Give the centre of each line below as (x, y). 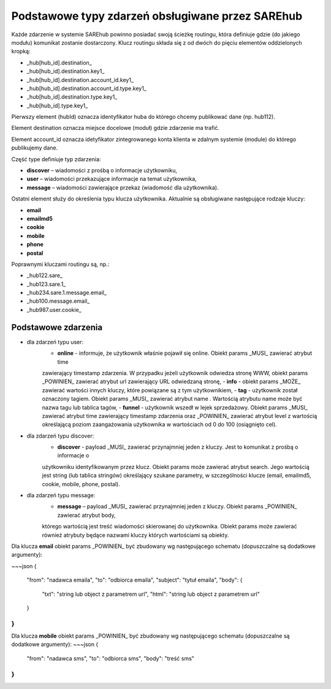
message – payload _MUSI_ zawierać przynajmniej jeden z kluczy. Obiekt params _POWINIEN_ (177, 506)
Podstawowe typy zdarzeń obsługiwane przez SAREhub (157, 16)
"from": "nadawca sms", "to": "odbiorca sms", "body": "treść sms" (110, 658)
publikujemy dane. (35, 148)
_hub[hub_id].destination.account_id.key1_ (80, 80)
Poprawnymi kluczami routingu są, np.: (60, 264)
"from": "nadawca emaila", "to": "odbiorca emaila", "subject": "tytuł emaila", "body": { (135, 580)
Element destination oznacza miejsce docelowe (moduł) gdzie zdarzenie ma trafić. (116, 128)
